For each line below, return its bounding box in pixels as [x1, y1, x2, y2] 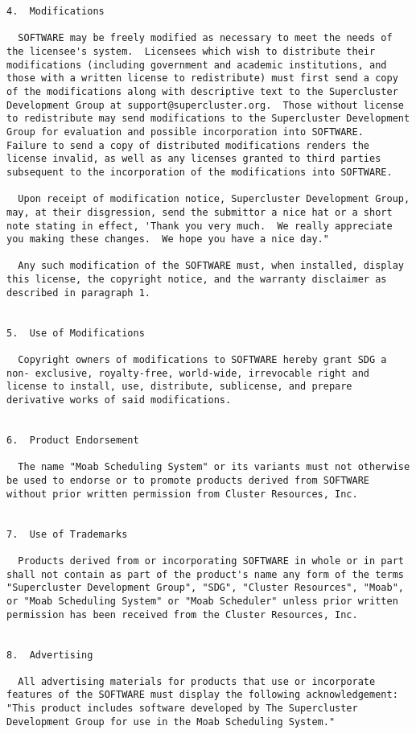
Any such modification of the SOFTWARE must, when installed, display [18, 260, 404, 272]
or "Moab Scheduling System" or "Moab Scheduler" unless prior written [6, 595, 398, 607]
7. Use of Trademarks [6, 528, 128, 540]
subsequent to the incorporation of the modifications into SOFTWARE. [6, 166, 393, 178]
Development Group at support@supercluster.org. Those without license [6, 99, 404, 111]
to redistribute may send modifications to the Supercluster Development [6, 113, 410, 125]
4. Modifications [6, 6, 105, 17]
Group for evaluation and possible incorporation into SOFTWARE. [6, 126, 364, 138]
